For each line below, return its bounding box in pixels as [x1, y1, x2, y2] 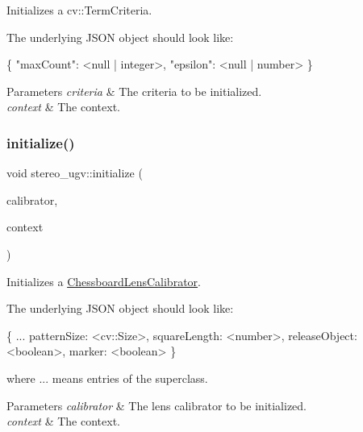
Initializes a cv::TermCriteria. [6, 2, 152, 18]
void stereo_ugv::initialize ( [6, 164, 143, 181]
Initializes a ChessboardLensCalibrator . [6, 272, 201, 289]
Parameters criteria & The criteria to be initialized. [6, 82, 262, 99]
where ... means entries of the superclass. [6, 369, 208, 386]
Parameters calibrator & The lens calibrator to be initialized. [6, 397, 307, 413]
